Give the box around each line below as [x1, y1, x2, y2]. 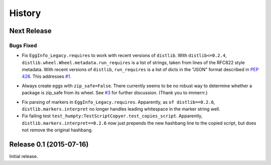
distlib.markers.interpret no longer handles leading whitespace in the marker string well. [22, 106, 220, 112]
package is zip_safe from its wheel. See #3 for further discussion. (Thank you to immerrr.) [22, 90, 208, 96]
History [9, 8, 41, 19]
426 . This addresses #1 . [22, 73, 71, 80]
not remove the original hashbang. [22, 127, 93, 133]
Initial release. [9, 153, 38, 159]
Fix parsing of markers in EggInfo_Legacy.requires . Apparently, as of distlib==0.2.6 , [22, 99, 215, 105]
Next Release [9, 27, 52, 35]
